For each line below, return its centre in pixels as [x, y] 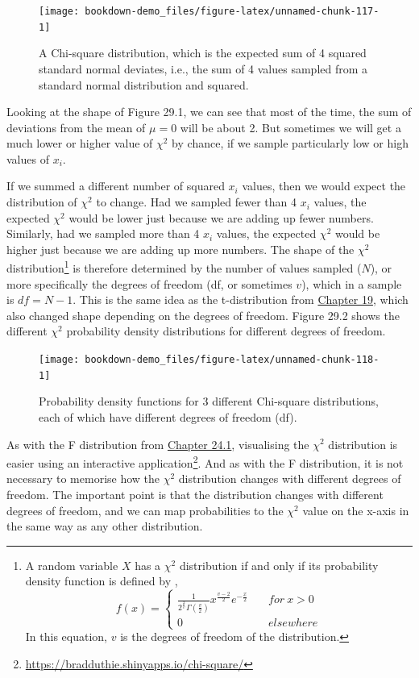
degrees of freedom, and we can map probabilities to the [145, 510]
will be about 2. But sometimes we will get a [290, 127]
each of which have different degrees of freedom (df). [168, 416]
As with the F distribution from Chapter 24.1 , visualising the [158, 444]
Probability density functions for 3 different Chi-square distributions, [209, 401]
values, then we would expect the [324, 186]
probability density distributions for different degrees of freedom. [226, 331]
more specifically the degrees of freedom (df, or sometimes [149, 283]
